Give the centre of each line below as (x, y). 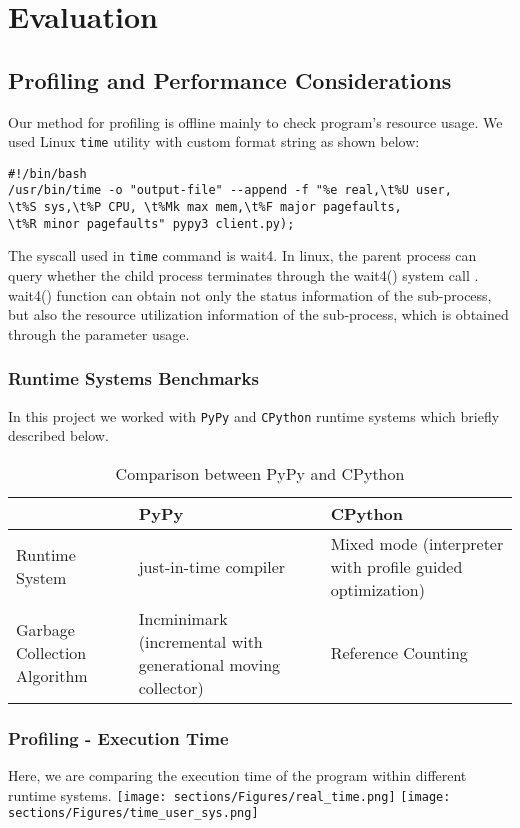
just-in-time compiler (212, 566)
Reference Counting (399, 653)
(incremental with (200, 641)
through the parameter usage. (99, 333)
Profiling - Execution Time (118, 737)
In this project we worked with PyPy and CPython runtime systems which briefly (254, 415)
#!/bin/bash (47, 173)
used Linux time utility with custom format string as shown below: (214, 141)
